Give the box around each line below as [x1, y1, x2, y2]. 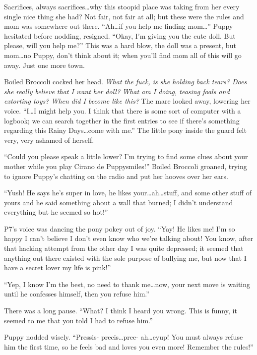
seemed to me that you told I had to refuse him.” [4, 315, 153, 325]
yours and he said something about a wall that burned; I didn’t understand [4, 197, 233, 207]
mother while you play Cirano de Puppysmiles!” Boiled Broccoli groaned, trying [4, 161, 247, 171]
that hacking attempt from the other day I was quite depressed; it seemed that [4, 243, 244, 253]
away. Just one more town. [4, 59, 85, 70]
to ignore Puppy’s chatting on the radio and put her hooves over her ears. [4, 171, 228, 181]
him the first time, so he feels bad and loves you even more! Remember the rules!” [4, 341, 254, 352]
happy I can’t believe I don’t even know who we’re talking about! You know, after [4, 233, 254, 243]
